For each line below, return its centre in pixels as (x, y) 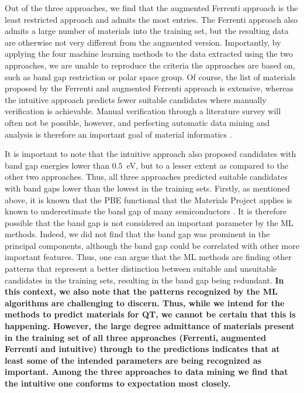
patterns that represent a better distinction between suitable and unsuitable (141, 269)
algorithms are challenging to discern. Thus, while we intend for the (145, 303)
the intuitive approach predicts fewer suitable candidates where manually (136, 99)
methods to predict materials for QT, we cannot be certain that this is (150, 314)
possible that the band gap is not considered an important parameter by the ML (149, 222)
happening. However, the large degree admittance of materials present (150, 326)
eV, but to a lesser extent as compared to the (207, 165)
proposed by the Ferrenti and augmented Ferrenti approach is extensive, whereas (149, 88)
